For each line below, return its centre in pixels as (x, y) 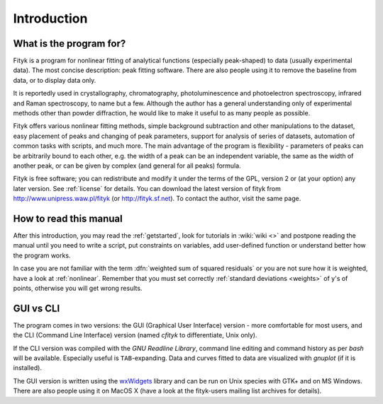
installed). (28, 368)
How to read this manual (68, 218)
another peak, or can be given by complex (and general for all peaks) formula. (127, 166)
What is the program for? (70, 44)
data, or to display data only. (55, 80)
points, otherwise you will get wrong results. (78, 288)
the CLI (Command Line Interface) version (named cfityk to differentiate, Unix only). (135, 335)
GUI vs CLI (37, 308)
